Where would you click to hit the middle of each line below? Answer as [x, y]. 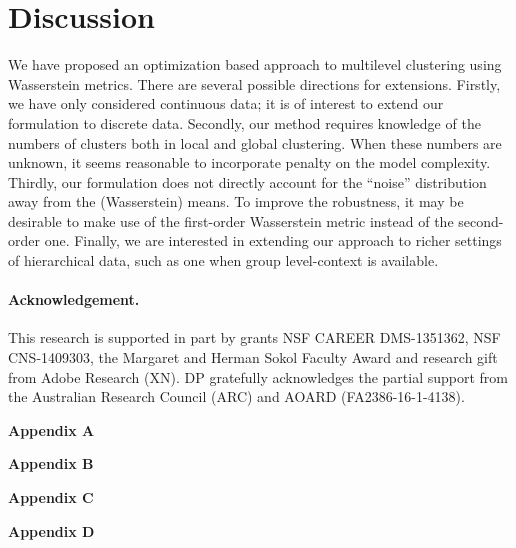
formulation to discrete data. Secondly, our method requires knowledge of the [244, 122]
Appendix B [51, 463]
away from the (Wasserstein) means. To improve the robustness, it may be [236, 201]
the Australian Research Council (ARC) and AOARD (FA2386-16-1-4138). [236, 396]
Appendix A [51, 429]
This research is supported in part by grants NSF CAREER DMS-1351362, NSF [254, 337]
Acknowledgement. [74, 299]
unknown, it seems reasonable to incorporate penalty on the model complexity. [249, 162]
